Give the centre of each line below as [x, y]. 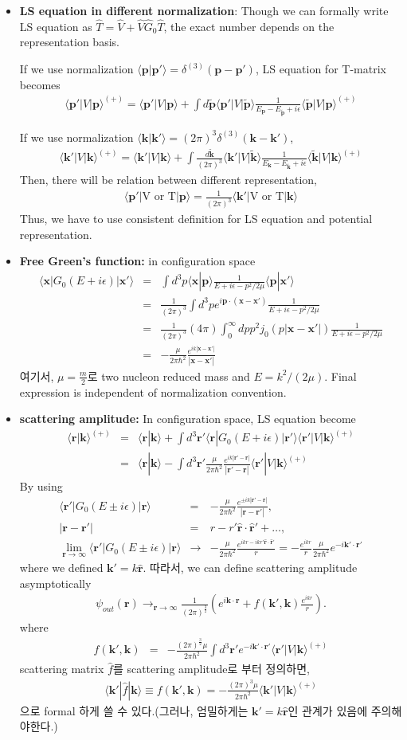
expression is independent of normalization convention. [153, 392]
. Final [340, 376]
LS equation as [56, 26]
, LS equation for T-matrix [321, 69]
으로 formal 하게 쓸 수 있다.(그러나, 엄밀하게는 [134, 710]
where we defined [61, 568]
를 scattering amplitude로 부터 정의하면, [211, 669]
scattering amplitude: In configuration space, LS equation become [188, 419]
